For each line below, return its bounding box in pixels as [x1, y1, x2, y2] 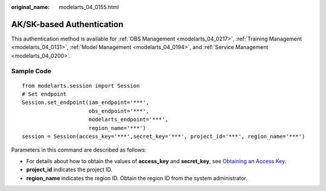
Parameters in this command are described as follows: [11, 146, 147, 154]
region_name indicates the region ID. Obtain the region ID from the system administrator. [26, 174, 248, 181]
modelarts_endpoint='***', [88, 116, 168, 123]
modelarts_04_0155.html [59, 4, 119, 10]
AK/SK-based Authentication [11, 19, 124, 30]
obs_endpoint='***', [88, 108, 150, 114]
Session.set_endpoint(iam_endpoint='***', [22, 99, 150, 106]
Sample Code [11, 67, 51, 76]
